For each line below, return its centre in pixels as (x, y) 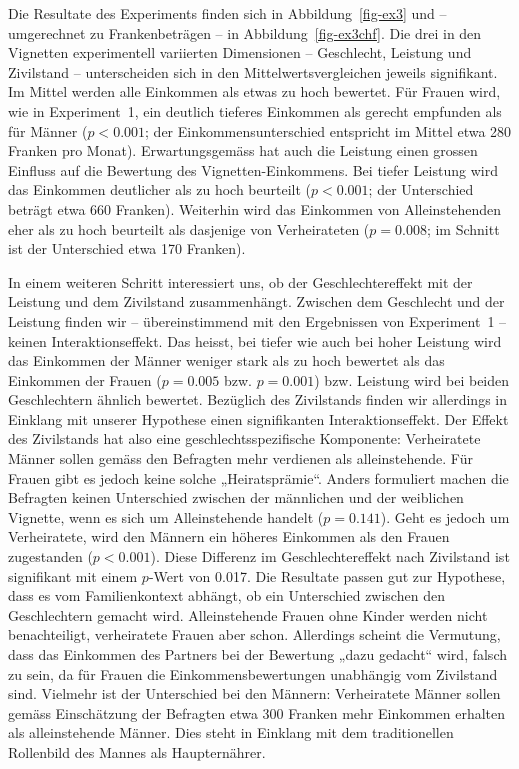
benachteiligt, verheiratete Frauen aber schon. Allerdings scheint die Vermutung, (254, 634)
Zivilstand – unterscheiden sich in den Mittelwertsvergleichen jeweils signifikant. (253, 71)
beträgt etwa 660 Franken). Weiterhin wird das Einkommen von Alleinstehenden (255, 208)
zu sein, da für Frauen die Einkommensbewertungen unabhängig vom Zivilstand (253, 673)
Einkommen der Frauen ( (85, 379)
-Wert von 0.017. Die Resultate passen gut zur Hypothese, (327, 575)
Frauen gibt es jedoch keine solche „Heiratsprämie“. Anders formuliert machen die (258, 477)
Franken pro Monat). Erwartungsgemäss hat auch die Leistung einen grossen (243, 150)
